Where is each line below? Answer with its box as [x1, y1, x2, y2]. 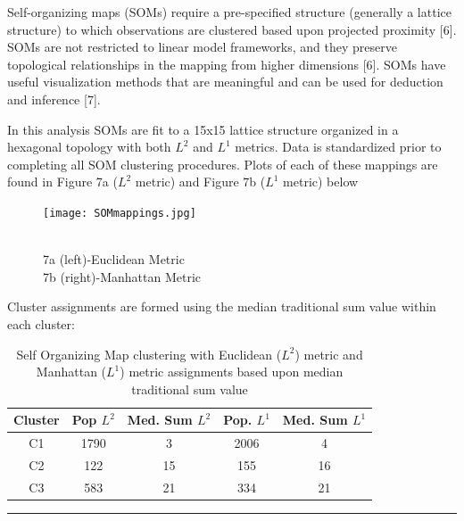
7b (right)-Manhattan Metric [43, 267, 202, 285]
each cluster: [7, 314, 75, 333]
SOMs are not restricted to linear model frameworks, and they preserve [7, 37, 397, 56]
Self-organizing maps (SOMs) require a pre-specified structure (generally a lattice [7, 3, 452, 21]
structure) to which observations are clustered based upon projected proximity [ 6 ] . [7, 20, 457, 38]
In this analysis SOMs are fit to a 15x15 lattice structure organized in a [7, 120, 399, 138]
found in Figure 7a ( [7, 172, 118, 191]
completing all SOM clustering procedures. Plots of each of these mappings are [7, 154, 438, 173]
